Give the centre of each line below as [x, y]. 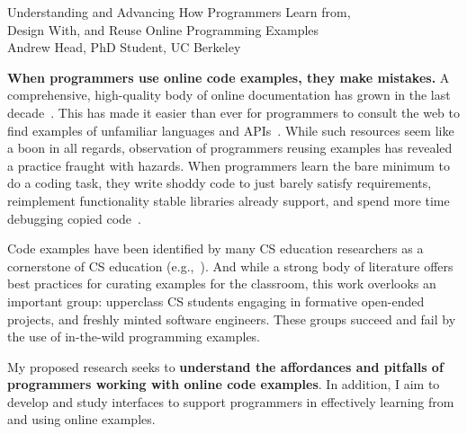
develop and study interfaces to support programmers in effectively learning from [231, 401]
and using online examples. [81, 419]
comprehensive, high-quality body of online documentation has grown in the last [229, 95]
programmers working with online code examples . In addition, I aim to [224, 384]
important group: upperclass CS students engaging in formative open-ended [216, 301]
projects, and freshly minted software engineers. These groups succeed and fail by [232, 319]
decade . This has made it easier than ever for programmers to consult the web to [234, 112]
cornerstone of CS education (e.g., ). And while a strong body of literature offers [230, 266]
